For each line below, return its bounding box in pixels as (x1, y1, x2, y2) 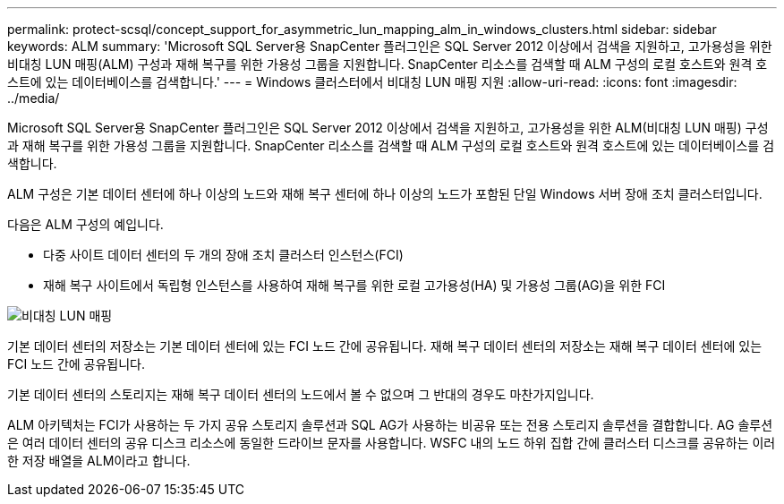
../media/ (7, 90, 60, 106)
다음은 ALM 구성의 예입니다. (7, 217, 164, 232)
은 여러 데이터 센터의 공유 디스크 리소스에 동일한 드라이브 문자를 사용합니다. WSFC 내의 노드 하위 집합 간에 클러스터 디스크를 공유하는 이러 (7, 435, 776, 450)
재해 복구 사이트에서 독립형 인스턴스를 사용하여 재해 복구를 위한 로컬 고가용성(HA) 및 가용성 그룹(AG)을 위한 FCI (43, 278, 666, 293)
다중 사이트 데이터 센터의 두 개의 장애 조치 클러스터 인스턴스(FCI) (43, 247, 404, 262)
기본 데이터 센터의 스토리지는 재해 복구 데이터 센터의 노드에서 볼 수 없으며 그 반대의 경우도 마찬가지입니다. (7, 387, 594, 402)
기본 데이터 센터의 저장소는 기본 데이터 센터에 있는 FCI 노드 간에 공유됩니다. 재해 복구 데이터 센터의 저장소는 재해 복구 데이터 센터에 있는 (7, 338, 763, 354)
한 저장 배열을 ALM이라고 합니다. (7, 453, 191, 468)
